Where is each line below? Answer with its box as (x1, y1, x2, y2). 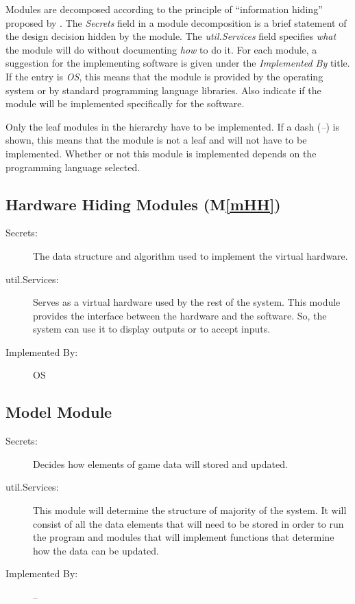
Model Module (5, 401, 112, 423)
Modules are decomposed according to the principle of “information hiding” (5, 2, 323, 16)
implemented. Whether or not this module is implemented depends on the (5, 146, 317, 160)
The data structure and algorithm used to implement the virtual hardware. (33, 248, 348, 262)
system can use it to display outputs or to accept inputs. (33, 322, 271, 336)
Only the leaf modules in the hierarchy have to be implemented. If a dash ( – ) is (5, 119, 339, 133)
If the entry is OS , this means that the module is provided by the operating (5, 69, 323, 83)
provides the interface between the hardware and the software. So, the (33, 308, 327, 322)
